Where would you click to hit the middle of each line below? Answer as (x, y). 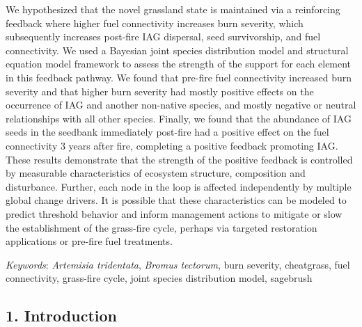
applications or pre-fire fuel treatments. (89, 241)
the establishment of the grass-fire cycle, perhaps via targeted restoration (162, 227)
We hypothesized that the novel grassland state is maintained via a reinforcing (173, 9)
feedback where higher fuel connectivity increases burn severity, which (155, 23)
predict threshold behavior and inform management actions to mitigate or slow (174, 213)
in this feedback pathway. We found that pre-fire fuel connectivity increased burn (179, 77)
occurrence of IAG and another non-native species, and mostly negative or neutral (181, 105)
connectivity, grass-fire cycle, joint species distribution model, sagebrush (159, 278)
